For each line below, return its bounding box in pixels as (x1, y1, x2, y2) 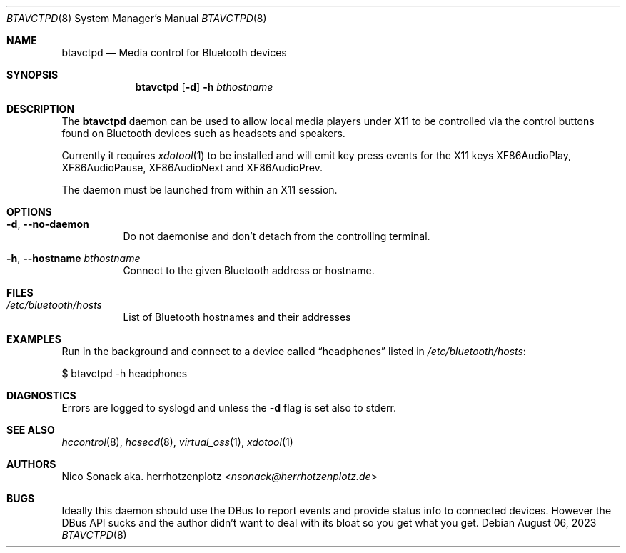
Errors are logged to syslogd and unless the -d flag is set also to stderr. (61, 402, 396, 414)
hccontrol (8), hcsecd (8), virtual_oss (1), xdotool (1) (61, 436, 293, 448)
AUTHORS (6, 458, 56, 470)
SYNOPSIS (6, 69, 59, 81)
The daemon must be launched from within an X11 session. (61, 184, 338, 196)
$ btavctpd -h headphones (61, 367, 188, 379)
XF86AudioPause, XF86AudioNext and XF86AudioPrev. (61, 161, 323, 174)
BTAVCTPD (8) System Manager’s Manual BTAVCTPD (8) (6, 12, 267, 24)
